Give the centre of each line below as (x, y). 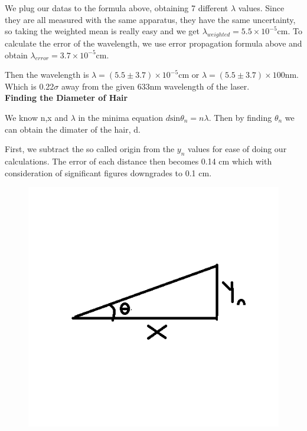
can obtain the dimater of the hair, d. (73, 129)
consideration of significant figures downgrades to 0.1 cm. (108, 172)
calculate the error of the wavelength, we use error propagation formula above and (153, 43)
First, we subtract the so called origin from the (90, 149)
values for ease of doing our (237, 149)
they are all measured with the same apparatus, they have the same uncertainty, (150, 19)
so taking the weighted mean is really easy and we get (102, 31)
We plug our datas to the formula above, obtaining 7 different (117, 8)
